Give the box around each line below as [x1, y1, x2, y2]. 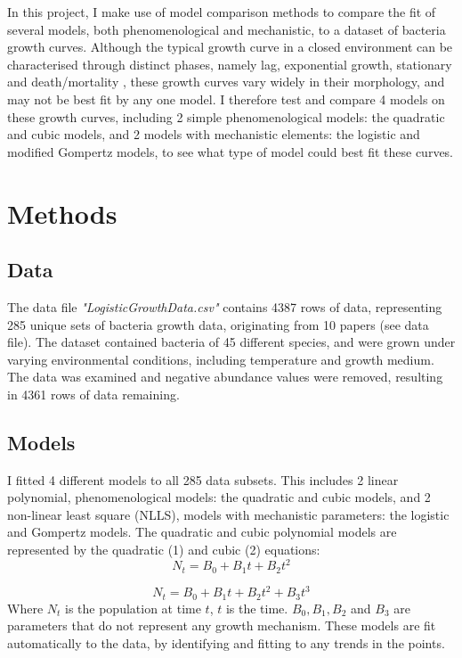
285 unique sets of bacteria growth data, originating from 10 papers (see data [7, 315, 429, 333]
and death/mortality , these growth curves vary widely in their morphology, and [7, 72, 445, 91]
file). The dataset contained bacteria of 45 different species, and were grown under [7, 333, 456, 351]
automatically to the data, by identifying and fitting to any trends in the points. [7, 633, 445, 652]
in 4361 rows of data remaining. [7, 384, 180, 403]
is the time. [225, 598, 288, 617]
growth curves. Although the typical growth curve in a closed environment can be [7, 37, 453, 56]
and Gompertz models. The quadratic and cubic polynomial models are [7, 522, 397, 541]
